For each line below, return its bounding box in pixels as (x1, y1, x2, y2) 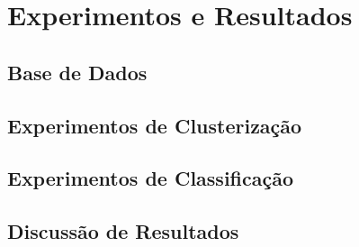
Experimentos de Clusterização (7, 111, 302, 139)
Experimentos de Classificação (7, 164, 294, 192)
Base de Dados (7, 58, 148, 86)
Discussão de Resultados (7, 217, 239, 245)
